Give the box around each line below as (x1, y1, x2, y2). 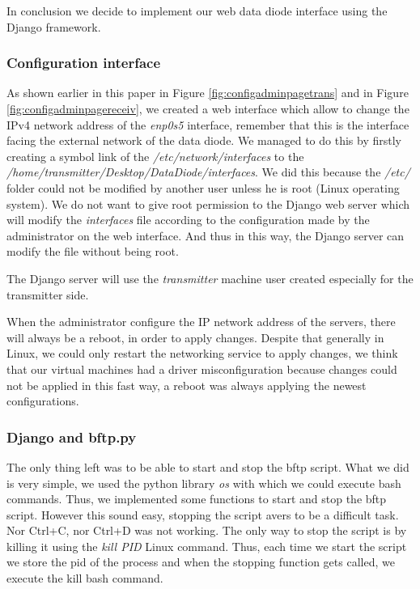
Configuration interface (6, 53, 161, 73)
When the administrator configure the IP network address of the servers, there (6, 313, 396, 330)
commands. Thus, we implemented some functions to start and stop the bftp (6, 490, 387, 507)
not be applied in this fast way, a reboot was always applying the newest (6, 376, 367, 393)
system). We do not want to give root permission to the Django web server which (6, 195, 410, 212)
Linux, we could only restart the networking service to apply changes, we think (6, 345, 398, 362)
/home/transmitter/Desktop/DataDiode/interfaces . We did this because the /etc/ (6, 163, 410, 180)
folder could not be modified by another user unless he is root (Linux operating (6, 179, 400, 196)
